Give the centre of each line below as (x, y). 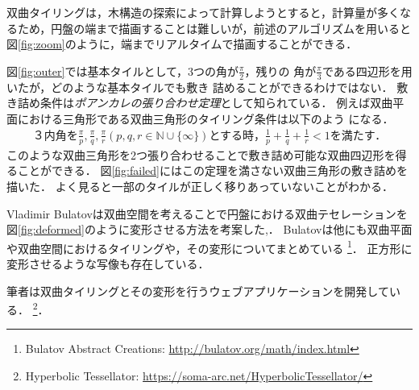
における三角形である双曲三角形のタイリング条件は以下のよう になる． (205, 118)
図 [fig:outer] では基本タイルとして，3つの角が (123, 71)
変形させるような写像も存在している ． (108, 263)
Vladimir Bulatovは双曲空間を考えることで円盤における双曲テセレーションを (207, 213)
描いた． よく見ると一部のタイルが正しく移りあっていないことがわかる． (200, 186)
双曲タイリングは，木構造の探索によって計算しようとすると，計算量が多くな (209, 12)
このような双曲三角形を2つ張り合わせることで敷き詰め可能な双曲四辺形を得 (207, 154)
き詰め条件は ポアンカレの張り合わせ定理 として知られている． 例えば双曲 (200, 103)
